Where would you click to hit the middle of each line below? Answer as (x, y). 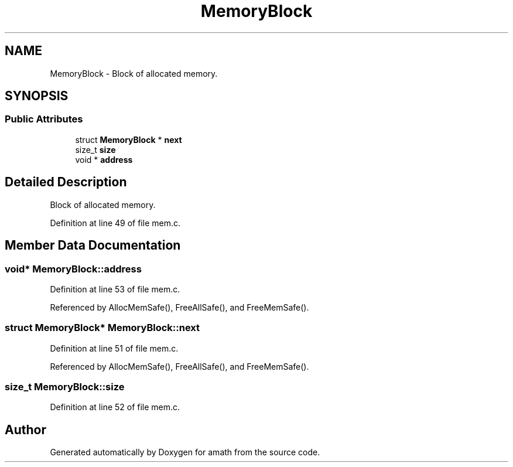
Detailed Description (66, 182)
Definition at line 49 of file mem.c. (115, 223)
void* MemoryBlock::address (73, 269)
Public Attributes (44, 119)
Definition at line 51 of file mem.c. (114, 348)
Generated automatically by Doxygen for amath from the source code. (185, 452)
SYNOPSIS (37, 96)
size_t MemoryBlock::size (65, 387)
